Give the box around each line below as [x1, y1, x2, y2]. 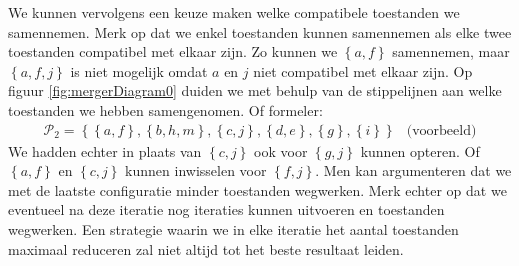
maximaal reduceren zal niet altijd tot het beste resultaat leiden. [8, 238, 404, 259]
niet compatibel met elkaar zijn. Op [253, 60, 473, 81]
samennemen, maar [392, 41, 510, 62]
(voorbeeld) [406, 123, 477, 138]
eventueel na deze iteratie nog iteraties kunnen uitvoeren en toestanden [8, 199, 445, 220]
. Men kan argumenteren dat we [315, 160, 512, 181]
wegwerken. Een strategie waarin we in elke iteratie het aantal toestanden [8, 218, 459, 239]
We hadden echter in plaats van [8, 140, 202, 161]
